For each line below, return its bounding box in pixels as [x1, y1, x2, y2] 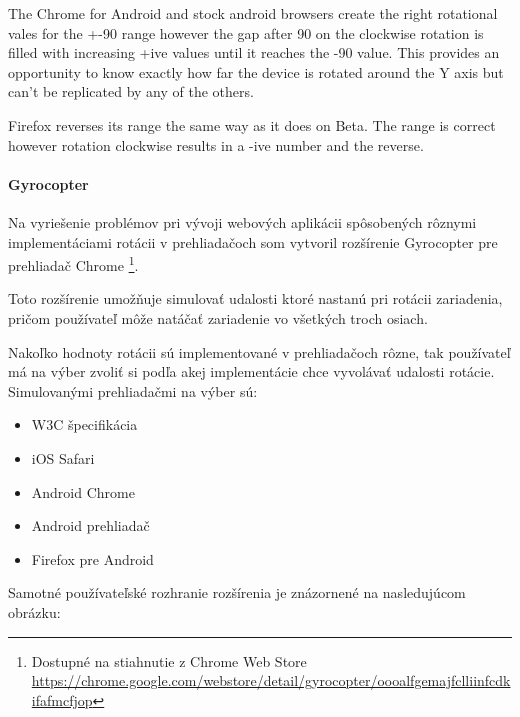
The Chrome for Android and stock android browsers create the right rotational [8, 3, 498, 23]
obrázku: [8, 601, 61, 622]
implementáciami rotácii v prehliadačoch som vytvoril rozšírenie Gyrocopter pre [8, 231, 498, 252]
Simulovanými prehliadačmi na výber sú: [8, 380, 258, 401]
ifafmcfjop [31, 689, 93, 710]
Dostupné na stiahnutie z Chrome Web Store [31, 650, 307, 671]
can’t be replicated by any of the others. [8, 81, 254, 102]
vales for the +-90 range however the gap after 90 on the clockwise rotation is [8, 22, 484, 43]
